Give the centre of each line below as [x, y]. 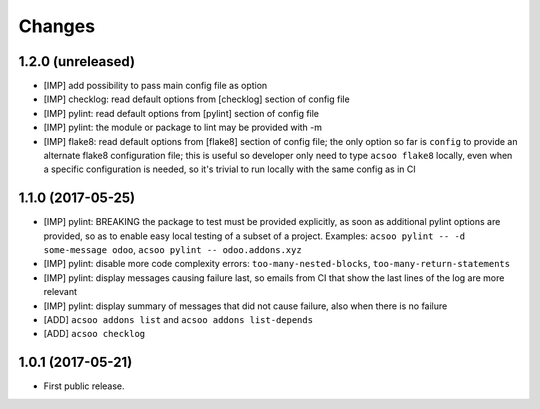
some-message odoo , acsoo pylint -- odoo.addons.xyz [172, 250]
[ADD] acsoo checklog [94, 334]
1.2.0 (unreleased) [76, 61]
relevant [60, 292]
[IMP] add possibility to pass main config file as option [155, 86]
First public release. [84, 386]
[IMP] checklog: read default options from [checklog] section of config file [196, 99]
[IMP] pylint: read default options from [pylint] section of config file [181, 113]
